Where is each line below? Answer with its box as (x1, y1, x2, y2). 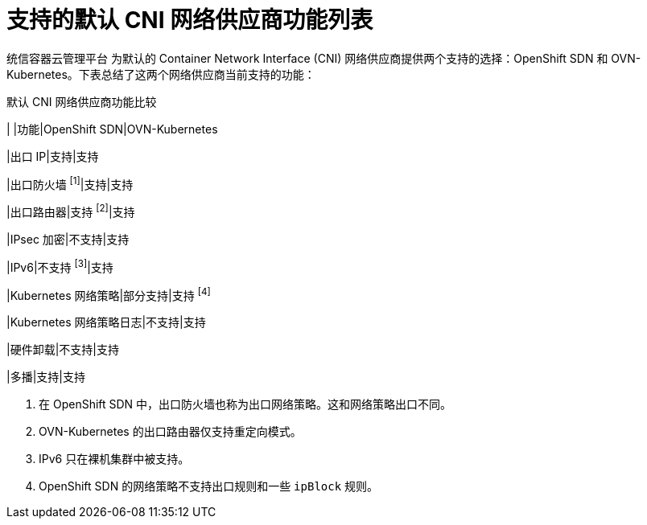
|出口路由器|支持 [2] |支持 (6, 203, 135, 219)
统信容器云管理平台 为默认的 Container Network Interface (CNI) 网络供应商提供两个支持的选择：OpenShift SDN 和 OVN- (6, 51, 641, 65)
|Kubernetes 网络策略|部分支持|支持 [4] (6, 285, 211, 302)
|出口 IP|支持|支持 (6, 149, 99, 163)
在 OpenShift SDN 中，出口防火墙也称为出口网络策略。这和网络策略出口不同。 (39, 397, 452, 412)
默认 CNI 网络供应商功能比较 (6, 94, 157, 109)
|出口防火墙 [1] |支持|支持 (6, 174, 134, 191)
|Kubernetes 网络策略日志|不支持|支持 (6, 315, 206, 330)
